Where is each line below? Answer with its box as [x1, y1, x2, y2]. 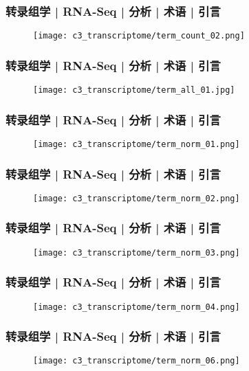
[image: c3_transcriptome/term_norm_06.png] [33, 356, 240, 366]
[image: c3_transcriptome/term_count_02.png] [33, 31, 245, 41]
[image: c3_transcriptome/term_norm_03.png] [33, 247, 240, 258]
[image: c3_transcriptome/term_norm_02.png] [33, 193, 240, 203]
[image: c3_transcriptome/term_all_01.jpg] [33, 85, 235, 95]
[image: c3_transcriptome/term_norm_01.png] [33, 139, 240, 149]
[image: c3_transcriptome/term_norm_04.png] [33, 302, 240, 312]
